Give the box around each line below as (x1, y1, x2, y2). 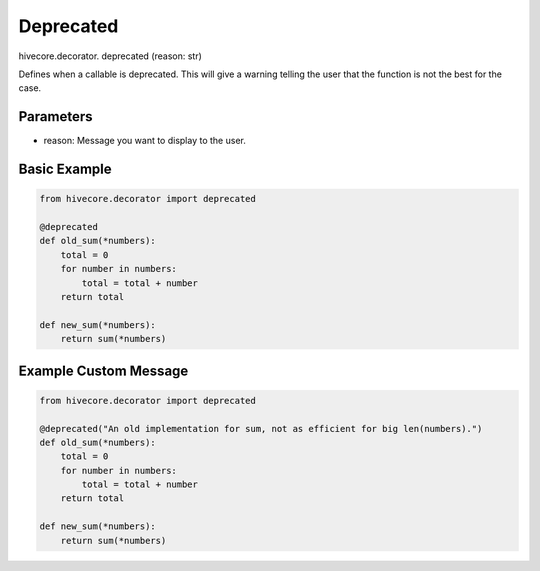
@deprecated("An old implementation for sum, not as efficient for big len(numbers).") (39, 423, 483, 434)
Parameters (18, 108, 93, 125)
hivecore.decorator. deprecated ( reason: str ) (18, 50, 202, 62)
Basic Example (18, 161, 112, 178)
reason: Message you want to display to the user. (43, 135, 247, 147)
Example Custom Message (18, 362, 189, 379)
